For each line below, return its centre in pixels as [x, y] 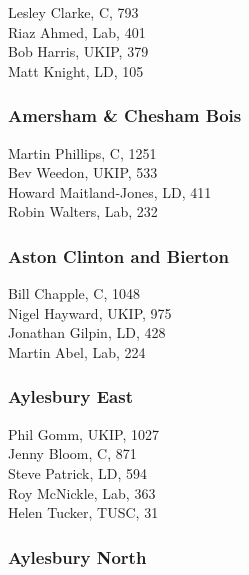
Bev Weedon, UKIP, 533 [83, 172]
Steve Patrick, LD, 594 [78, 472]
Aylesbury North [77, 556]
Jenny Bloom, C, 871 [72, 453]
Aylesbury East [70, 396]
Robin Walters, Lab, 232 [83, 211]
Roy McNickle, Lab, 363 [82, 492]
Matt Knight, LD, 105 [76, 70]
